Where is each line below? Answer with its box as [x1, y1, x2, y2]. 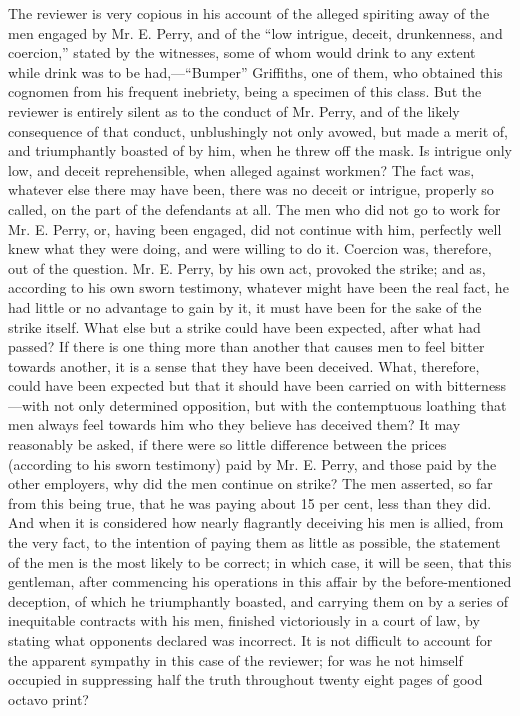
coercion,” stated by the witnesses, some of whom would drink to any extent [8, 42, 476, 63]
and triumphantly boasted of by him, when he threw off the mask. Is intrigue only [8, 140, 512, 161]
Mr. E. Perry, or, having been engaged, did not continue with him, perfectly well [8, 218, 502, 239]
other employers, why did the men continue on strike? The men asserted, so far [8, 473, 493, 494]
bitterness [446, 375, 507, 396]
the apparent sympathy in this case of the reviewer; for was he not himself [8, 649, 463, 670]
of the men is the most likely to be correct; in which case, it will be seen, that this [8, 551, 512, 572]
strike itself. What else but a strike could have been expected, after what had [8, 316, 481, 337]
